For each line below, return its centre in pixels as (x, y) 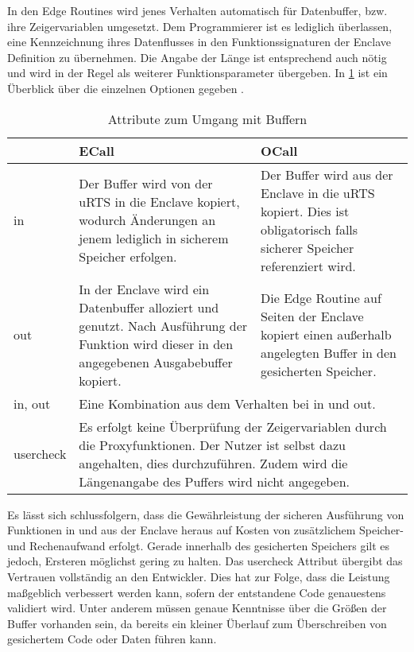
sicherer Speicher (308, 247)
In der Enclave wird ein (144, 289)
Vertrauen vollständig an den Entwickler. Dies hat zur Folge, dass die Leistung (199, 576)
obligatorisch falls (310, 229)
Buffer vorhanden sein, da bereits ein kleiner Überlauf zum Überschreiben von (197, 623)
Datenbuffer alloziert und (149, 307)
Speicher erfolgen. (128, 257)
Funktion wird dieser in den (156, 343)
